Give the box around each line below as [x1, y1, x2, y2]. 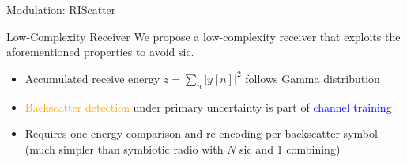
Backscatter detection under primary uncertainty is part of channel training [24, 98, 392, 115]
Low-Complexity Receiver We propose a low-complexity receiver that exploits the [6, 28, 401, 44]
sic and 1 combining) [239, 140, 341, 157]
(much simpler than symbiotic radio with [24, 140, 224, 157]
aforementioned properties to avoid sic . [6, 44, 194, 60]
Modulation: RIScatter [6, 2, 116, 17]
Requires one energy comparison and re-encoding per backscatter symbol [24, 125, 378, 142]
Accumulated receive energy [24, 70, 160, 86]
